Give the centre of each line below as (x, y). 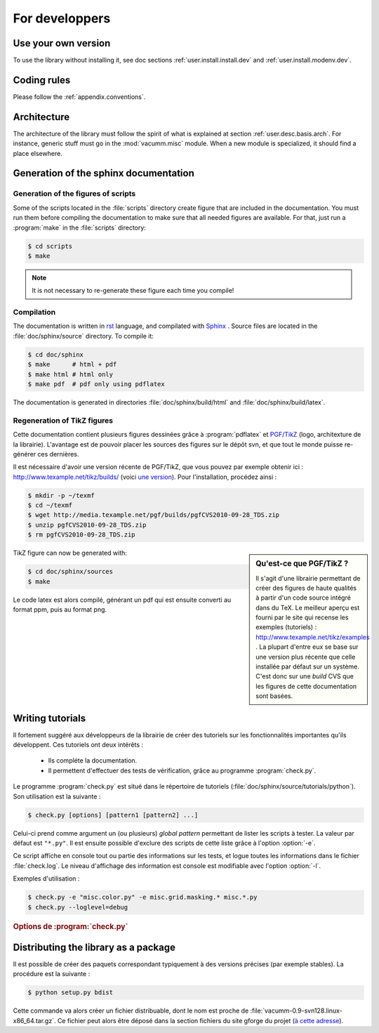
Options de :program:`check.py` (71, 926)
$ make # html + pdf (72, 364)
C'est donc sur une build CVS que (305, 676)
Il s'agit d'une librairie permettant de (308, 578)
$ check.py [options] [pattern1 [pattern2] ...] (113, 815)
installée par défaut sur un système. (307, 666)
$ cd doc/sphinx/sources (71, 572)
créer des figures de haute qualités (306, 588)
